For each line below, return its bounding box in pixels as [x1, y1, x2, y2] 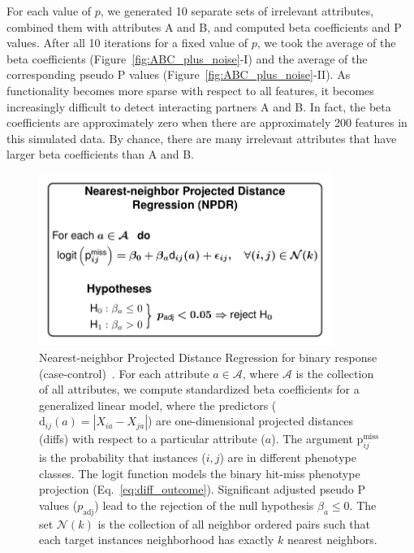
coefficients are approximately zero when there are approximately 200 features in [6, 114, 408, 131]
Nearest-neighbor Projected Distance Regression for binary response [39, 349, 377, 365]
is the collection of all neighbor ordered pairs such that [97, 515, 371, 532]
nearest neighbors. [287, 531, 377, 548]
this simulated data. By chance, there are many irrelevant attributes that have [6, 129, 397, 146]
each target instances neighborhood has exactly [39, 531, 274, 548]
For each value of [6, 2, 92, 19]
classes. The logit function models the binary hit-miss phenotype [39, 464, 360, 481]
